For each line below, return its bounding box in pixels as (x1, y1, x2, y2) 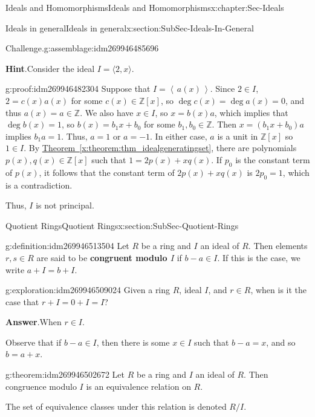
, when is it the (250, 283, 307, 296)
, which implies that (214, 106, 288, 118)
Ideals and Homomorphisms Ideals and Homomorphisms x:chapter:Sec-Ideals (5, 1, 284, 13)
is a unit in (217, 129, 258, 142)
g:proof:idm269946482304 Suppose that (5, 82, 151, 95)
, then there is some (96, 335, 170, 348)
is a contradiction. (5, 178, 73, 191)
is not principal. (36, 199, 94, 212)
